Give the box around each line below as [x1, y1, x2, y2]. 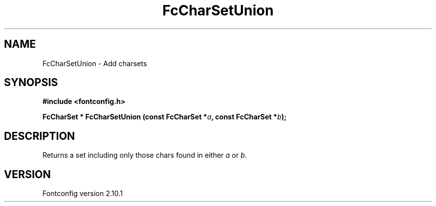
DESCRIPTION [4, 129, 75, 142]
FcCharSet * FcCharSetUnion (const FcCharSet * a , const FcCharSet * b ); [42, 112, 287, 121]
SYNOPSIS [4, 76, 58, 89]
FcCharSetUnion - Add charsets [42, 59, 147, 68]
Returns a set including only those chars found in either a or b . [42, 151, 247, 160]
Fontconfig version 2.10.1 [42, 189, 123, 198]
